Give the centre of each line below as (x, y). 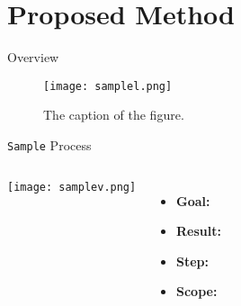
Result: (198, 231)
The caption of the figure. (114, 115)
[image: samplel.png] (108, 86)
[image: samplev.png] (72, 187)
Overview (33, 57)
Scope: (196, 291)
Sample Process (49, 144)
